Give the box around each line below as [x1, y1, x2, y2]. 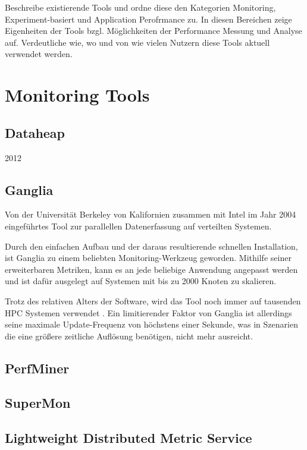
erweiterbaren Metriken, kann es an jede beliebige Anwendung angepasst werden [5, 263, 298, 275]
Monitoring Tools [5, 83, 150, 107]
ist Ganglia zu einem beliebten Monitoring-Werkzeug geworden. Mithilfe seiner [5, 251, 292, 264]
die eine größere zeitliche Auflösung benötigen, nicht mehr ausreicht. [5, 329, 253, 342]
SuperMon [5, 394, 71, 412]
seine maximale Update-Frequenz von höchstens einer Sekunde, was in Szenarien [5, 318, 298, 331]
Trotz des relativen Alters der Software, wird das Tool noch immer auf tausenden [5, 294, 301, 307]
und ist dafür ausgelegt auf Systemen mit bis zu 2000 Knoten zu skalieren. [5, 275, 277, 287]
